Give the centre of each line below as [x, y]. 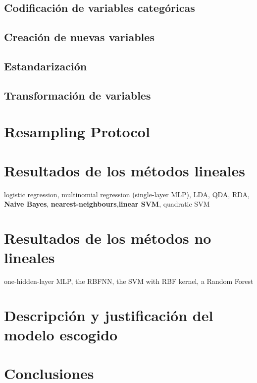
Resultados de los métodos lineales [125, 170]
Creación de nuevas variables [79, 37]
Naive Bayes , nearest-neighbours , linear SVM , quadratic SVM [107, 204]
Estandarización [46, 66]
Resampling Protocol [77, 132]
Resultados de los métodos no [108, 238]
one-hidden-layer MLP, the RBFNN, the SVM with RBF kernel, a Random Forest [129, 281]
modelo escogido [61, 335]
